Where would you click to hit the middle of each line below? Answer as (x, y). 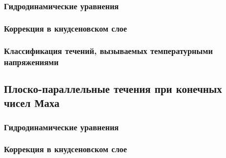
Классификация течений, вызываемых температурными (108, 50)
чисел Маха (32, 103)
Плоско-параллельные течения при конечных (113, 88)
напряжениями (31, 61)
